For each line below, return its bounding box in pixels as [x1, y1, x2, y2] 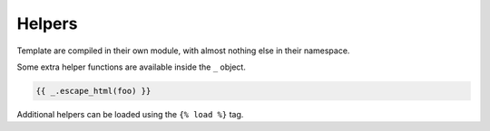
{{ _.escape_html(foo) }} [35, 86, 152, 96]
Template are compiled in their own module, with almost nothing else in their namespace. [16, 45, 350, 56]
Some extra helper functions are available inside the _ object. [16, 61, 247, 72]
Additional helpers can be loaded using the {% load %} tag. [16, 108, 244, 119]
